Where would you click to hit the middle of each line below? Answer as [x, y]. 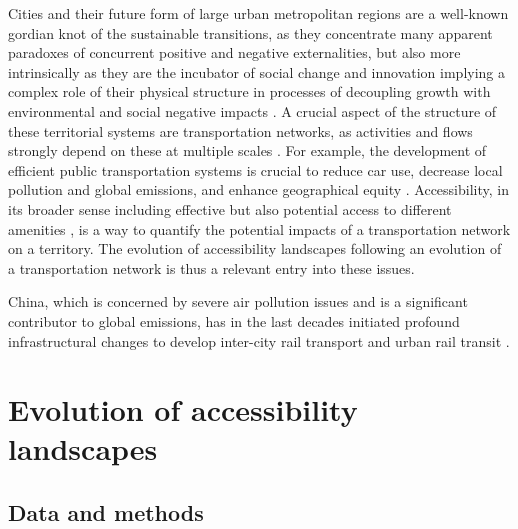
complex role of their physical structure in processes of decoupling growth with [249, 91]
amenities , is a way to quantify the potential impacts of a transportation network [259, 228]
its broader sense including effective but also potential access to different [230, 208]
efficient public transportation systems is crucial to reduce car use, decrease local [255, 169]
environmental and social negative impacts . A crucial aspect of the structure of [252, 110]
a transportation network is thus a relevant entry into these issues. [211, 267]
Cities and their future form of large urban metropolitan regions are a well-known [258, 13]
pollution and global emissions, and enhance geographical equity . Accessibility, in [258, 189]
